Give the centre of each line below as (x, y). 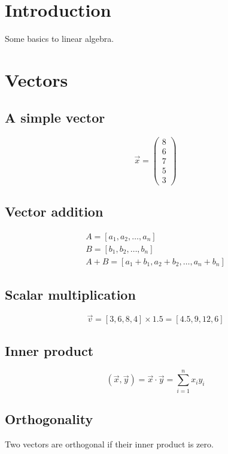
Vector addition (54, 211)
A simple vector (55, 118)
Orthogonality (49, 418)
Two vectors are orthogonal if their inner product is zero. (109, 444)
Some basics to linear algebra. (60, 39)
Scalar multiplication (70, 295)
